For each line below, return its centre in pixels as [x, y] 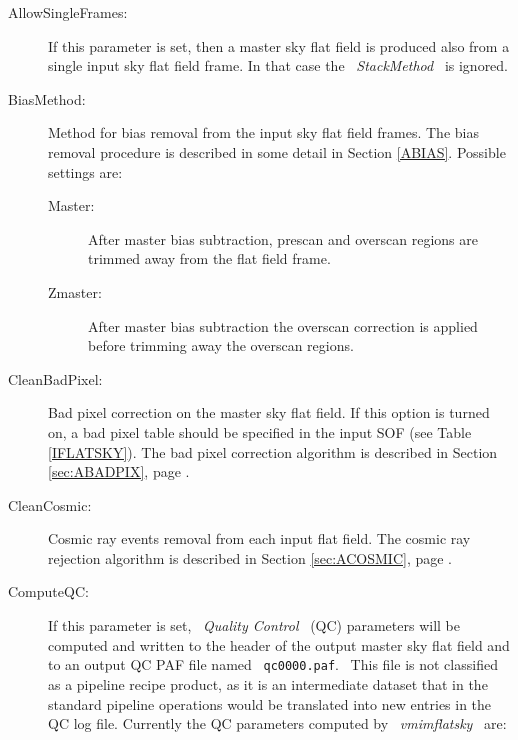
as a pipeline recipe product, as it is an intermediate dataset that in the [268, 683]
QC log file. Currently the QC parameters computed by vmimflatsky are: [277, 723]
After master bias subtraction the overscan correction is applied [283, 325]
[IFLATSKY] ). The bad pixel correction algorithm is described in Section [273, 451]
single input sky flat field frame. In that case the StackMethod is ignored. [278, 65]
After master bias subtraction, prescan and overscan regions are [283, 238]
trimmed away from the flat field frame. [209, 258]
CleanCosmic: [50, 504]
